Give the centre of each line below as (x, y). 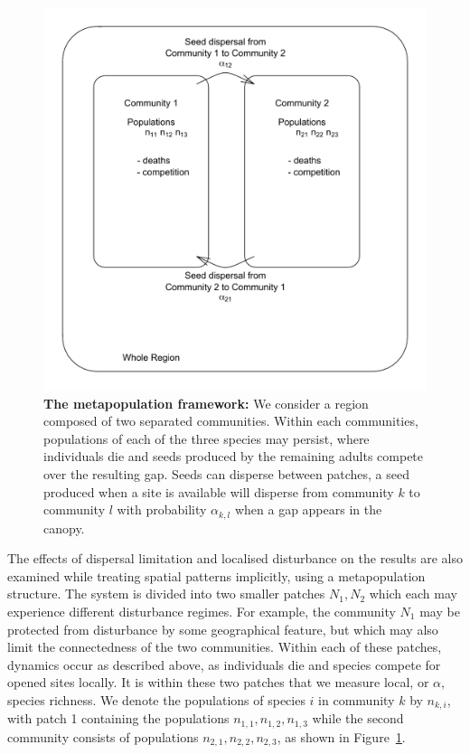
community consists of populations (103, 736)
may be (440, 611)
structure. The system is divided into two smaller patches (166, 594)
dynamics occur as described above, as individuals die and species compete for (224, 664)
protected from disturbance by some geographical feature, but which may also (223, 629)
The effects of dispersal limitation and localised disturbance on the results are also (235, 558)
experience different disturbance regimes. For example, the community (202, 611)
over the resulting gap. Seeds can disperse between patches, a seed (226, 473)
